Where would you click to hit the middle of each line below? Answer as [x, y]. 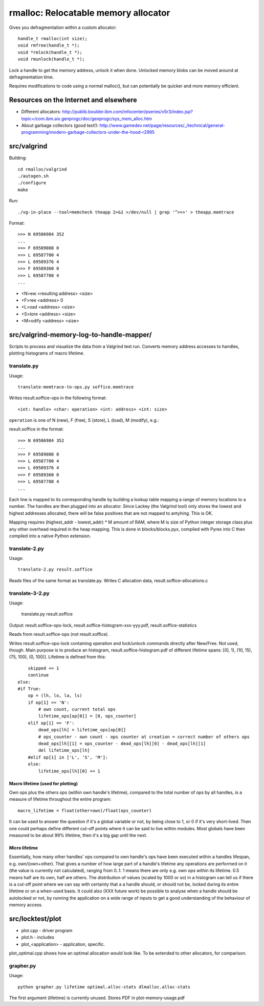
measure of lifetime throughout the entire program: [60, 799]
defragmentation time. [31, 77]
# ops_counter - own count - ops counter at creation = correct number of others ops [144, 737]
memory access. [26, 905]
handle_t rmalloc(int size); [53, 38]
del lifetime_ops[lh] [64, 750]
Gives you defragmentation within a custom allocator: [63, 27]
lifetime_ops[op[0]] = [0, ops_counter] [87, 716]
